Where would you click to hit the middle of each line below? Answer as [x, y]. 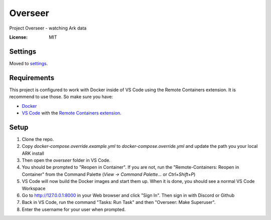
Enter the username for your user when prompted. [74, 209]
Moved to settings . [29, 63]
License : [18, 37]
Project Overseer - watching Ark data [48, 28]
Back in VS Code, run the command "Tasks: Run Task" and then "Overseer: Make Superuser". [119, 202]
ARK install [33, 153]
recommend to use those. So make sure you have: [61, 97]
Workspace [34, 188]
